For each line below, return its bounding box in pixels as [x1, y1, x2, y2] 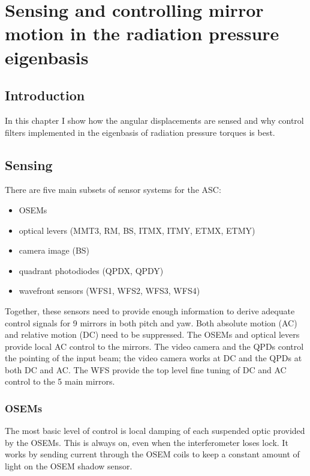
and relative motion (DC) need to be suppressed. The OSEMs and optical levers [5, 328, 300, 341]
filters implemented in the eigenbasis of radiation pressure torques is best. [5, 126, 275, 138]
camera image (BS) [19, 244, 90, 257]
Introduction [5, 86, 85, 105]
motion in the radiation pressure [5, 21, 279, 46]
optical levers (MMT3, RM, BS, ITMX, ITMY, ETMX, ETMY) [19, 224, 255, 236]
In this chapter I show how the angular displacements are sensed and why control [5, 114, 304, 126]
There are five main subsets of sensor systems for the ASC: [5, 183, 221, 196]
